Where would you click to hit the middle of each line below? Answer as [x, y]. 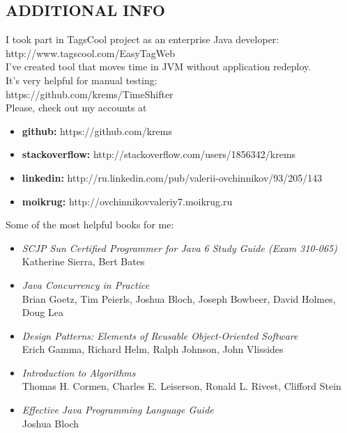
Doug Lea [43, 312]
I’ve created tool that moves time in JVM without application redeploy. [159, 66]
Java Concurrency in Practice [86, 284]
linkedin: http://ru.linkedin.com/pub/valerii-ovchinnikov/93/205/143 [172, 177]
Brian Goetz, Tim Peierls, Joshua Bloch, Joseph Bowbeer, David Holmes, [179, 298]
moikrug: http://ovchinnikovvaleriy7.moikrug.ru [127, 201]
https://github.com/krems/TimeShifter [90, 94]
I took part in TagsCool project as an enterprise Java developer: [142, 39]
